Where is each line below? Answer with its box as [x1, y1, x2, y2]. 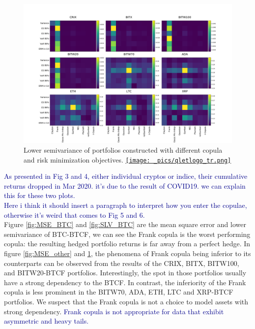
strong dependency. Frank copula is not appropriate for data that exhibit [4, 306, 224, 316]
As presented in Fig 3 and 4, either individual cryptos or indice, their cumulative [4, 171, 248, 181]
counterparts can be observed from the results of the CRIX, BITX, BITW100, [4, 258, 239, 268]
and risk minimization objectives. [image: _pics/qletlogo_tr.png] [24, 154, 231, 164]
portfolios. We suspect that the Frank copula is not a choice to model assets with [4, 296, 249, 306]
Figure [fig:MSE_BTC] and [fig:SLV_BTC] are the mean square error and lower [4, 219, 246, 230]
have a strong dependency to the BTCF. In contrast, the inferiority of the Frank [4, 277, 246, 287]
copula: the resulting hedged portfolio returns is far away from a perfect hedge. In [4, 238, 251, 249]
